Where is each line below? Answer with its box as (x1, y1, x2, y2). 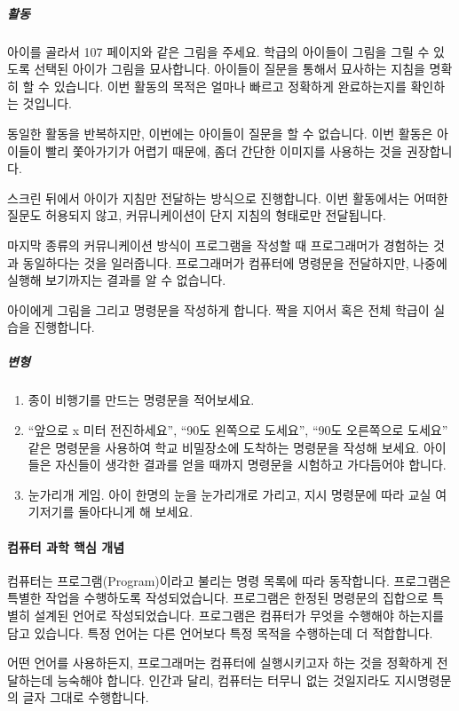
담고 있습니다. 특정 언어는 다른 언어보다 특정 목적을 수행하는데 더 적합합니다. (7, 623, 433, 642)
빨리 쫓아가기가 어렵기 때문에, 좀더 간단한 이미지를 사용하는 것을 (45, 141, 403, 160)
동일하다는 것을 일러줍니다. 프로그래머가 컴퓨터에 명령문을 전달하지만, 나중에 (22, 253, 447, 272)
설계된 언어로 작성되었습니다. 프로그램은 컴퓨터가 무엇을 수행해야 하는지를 (34, 605, 444, 624)
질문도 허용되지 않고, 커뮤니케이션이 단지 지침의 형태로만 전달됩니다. (7, 206, 386, 225)
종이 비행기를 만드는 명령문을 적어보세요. (28, 391, 255, 409)
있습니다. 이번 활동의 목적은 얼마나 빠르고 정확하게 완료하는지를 (53, 76, 407, 95)
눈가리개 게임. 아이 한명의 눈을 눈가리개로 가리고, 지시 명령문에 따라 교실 (28, 485, 431, 503)
